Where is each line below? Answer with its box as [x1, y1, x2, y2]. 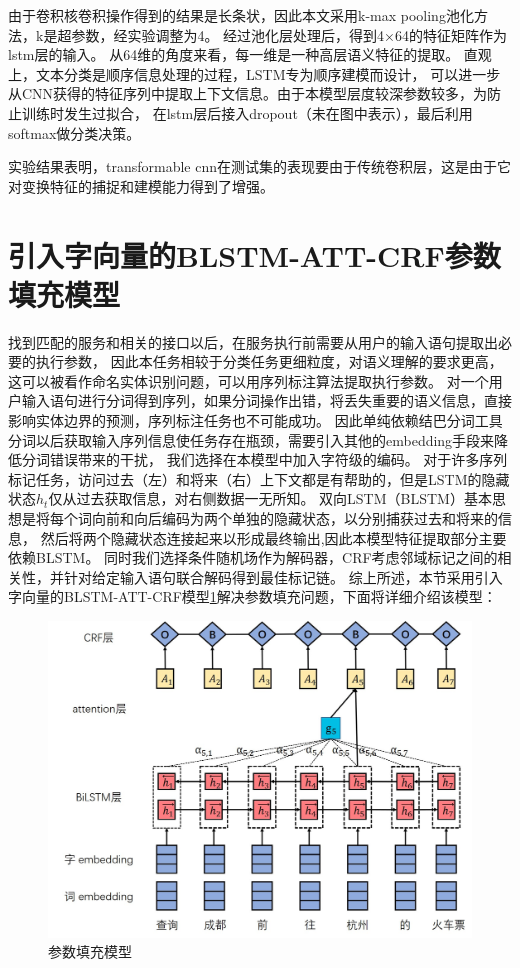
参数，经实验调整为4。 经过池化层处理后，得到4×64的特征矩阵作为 [71, 24, 507, 45]
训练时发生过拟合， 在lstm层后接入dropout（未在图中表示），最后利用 [21, 102, 473, 123]
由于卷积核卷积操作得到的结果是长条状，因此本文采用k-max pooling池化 [8, 5, 474, 25]
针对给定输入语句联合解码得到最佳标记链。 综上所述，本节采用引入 [63, 566, 503, 587]
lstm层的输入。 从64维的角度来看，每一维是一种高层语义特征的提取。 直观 [8, 44, 492, 65]
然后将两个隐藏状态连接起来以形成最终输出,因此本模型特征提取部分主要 [40, 527, 507, 548]
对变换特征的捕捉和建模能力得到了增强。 [8, 175, 274, 196]
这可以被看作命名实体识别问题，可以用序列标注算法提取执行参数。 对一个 [8, 370, 489, 391]
